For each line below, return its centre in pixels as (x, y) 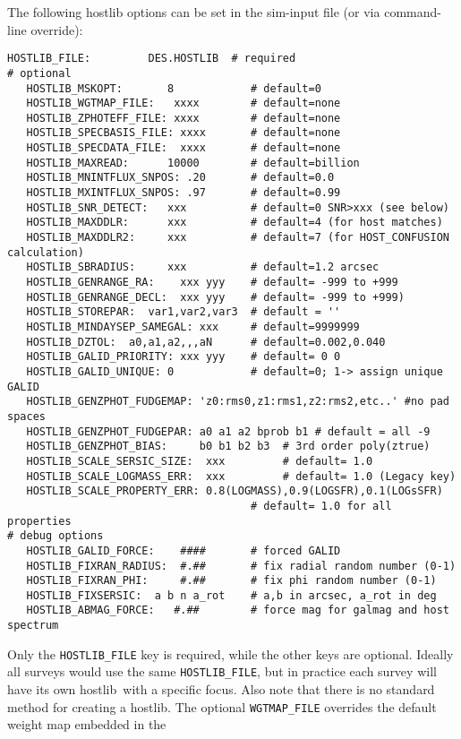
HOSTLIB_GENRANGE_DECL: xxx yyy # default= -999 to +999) (215, 297)
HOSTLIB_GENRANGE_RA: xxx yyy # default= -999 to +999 (212, 283)
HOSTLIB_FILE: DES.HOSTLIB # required (152, 59)
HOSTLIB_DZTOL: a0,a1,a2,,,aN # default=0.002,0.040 (206, 342)
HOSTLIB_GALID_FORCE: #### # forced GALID (184, 550)
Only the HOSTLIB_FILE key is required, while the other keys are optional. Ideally (230, 653)
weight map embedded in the (87, 724)
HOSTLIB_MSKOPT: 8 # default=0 (174, 88)
